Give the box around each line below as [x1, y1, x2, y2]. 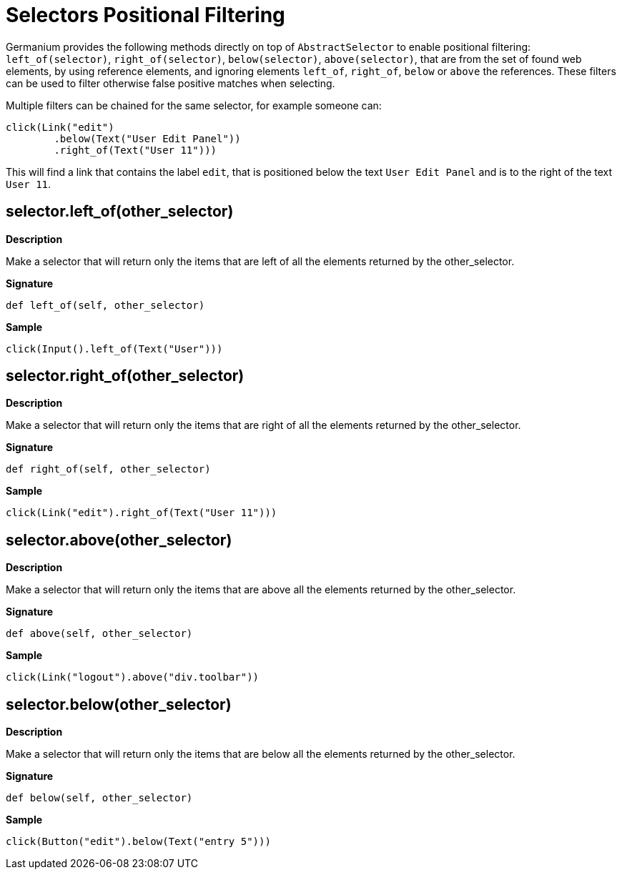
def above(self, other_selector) [6, 628, 193, 640]
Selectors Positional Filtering [6, 3, 285, 27]
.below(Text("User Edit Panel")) [54, 132, 241, 144]
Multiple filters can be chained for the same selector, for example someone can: [6, 99, 382, 112]
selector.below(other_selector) [6, 695, 232, 713]
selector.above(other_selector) [6, 530, 232, 549]
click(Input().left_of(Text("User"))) [6, 342, 223, 355]
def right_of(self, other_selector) [6, 463, 211, 475]
